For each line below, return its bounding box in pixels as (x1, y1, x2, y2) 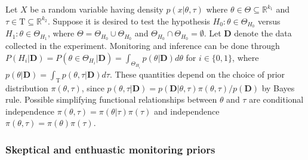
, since (81, 81, 104, 94)
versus (258, 14, 281, 27)
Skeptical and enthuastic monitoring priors (5, 141, 215, 156)
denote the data (234, 27, 292, 39)
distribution (5, 81, 48, 94)
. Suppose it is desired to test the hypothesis (47, 14, 210, 27)
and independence (154, 104, 220, 117)
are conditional (249, 93, 304, 106)
